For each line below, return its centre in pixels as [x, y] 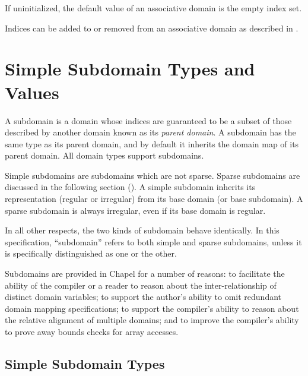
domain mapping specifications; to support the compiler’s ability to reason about [152, 308]
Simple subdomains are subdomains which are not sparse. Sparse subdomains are [153, 175]
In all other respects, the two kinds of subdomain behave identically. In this [142, 230]
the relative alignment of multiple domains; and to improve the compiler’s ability [152, 320]
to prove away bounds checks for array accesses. [92, 331]
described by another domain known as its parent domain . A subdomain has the [150, 132]
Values [32, 92]
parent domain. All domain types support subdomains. [104, 155]
